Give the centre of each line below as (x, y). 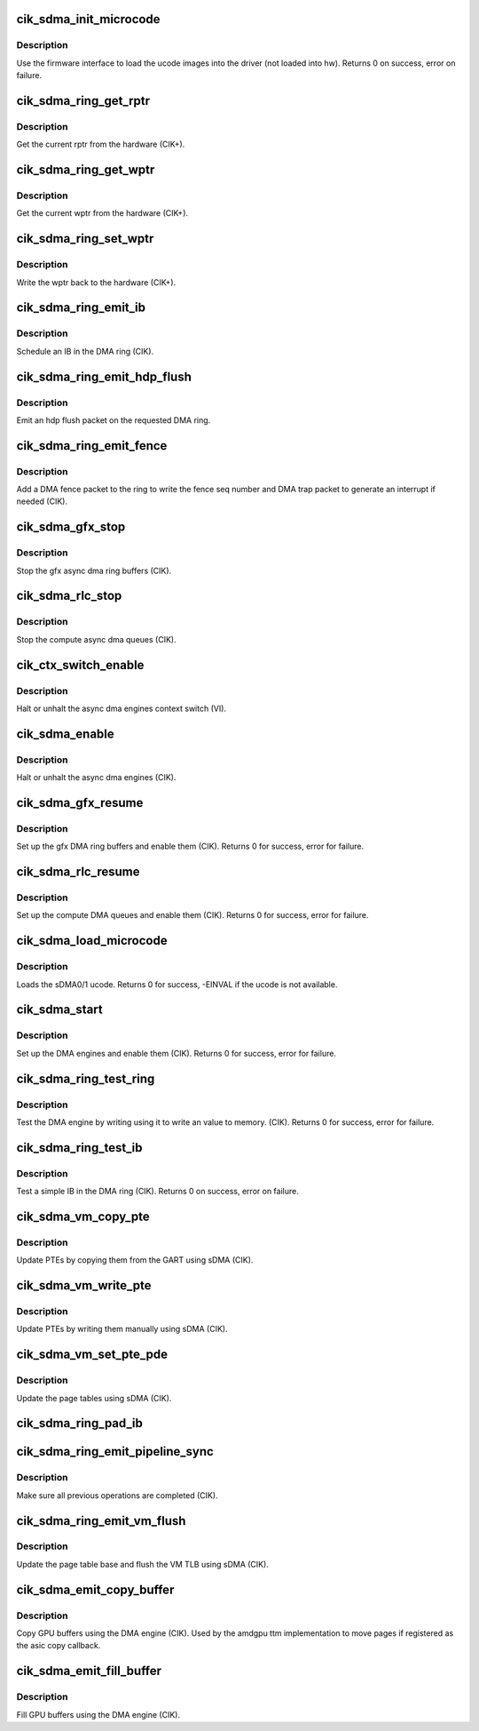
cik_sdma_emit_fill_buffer (89, 1671)
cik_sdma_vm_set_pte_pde (92, 1355)
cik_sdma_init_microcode (88, 19)
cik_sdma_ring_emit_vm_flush (101, 1521)
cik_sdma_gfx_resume (80, 803)
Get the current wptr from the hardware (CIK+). (102, 213)
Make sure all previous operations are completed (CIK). (117, 1495)
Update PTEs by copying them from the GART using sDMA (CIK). (135, 1260)
